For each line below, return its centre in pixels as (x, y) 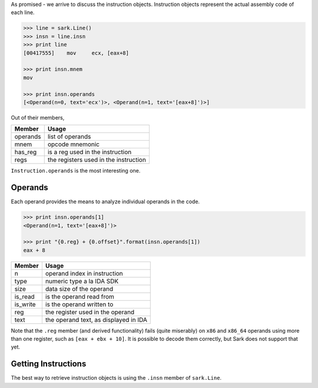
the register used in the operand (90, 312)
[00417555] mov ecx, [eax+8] (76, 53)
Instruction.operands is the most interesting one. (76, 171)
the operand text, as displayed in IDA (96, 320)
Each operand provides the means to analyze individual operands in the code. (105, 202)
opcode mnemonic (74, 144)
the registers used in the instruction (97, 160)
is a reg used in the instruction (90, 152)
